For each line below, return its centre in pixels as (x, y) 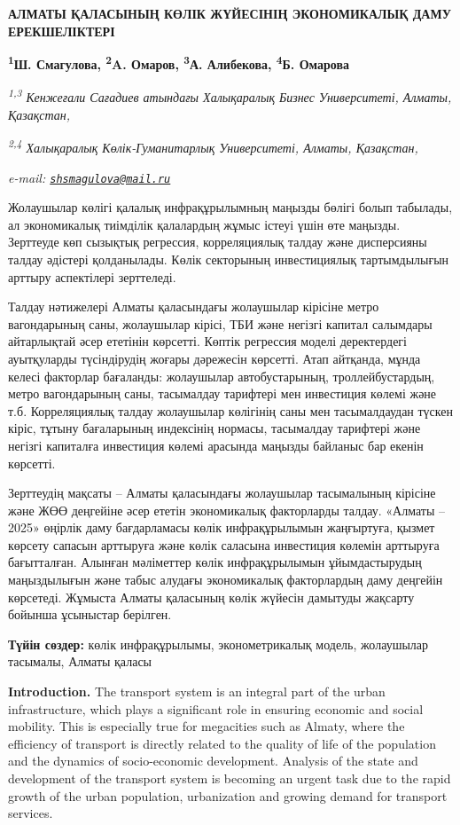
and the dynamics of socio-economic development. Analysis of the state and (213, 761)
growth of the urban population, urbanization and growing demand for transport (228, 795)
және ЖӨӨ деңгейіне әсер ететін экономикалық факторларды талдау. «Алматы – (227, 510)
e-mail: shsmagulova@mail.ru (90, 177)
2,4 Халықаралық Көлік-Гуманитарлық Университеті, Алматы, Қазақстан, (213, 146)
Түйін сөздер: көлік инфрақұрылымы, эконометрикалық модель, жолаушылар (218, 644)
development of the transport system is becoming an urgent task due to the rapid (230, 778)
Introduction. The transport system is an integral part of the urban (197, 691)
